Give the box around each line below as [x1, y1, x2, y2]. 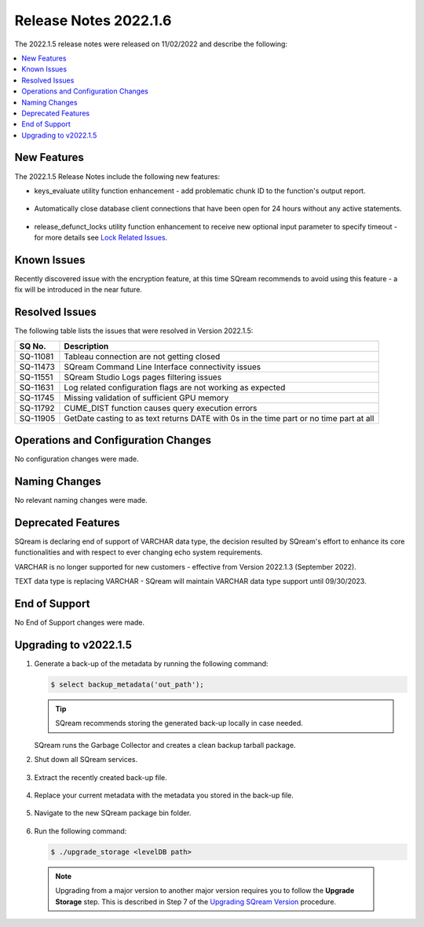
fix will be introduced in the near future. [14, 285, 143, 295]
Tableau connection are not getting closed [64, 350, 221, 361]
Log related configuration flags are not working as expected [64, 382, 286, 393]
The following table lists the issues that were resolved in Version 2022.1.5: [14, 326, 254, 335]
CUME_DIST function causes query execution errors [64, 402, 258, 413]
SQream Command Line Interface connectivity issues [64, 361, 261, 372]
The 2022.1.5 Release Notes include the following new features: [14, 171, 221, 181]
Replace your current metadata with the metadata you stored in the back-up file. [34, 790, 294, 800]
